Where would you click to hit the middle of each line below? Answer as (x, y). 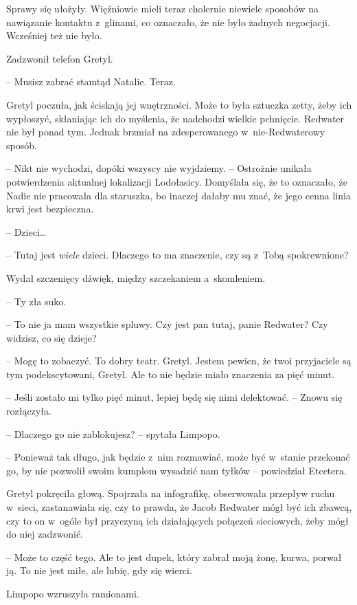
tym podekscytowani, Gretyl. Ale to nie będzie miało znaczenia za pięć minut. (171, 374)
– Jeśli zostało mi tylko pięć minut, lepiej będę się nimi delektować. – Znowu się (174, 397)
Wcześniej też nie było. (54, 35)
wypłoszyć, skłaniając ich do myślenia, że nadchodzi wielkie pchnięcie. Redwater (175, 118)
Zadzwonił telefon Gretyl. (60, 58)
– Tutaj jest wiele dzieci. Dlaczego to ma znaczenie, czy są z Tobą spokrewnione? (177, 255)
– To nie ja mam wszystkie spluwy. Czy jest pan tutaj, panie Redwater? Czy (167, 324)
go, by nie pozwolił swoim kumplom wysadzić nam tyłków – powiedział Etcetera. (176, 470)
